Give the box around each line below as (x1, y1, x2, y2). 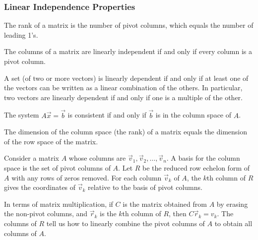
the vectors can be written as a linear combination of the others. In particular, (4, 82, 243, 93)
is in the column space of (155, 110, 232, 120)
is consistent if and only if (67, 110, 146, 120)
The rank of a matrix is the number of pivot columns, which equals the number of (4, 20, 254, 30)
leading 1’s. (4, 29, 38, 40)
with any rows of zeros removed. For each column (11, 172, 162, 182)
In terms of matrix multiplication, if (4, 198, 113, 209)
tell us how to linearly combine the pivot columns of (46, 218, 205, 228)
